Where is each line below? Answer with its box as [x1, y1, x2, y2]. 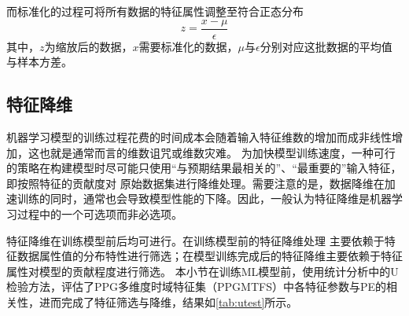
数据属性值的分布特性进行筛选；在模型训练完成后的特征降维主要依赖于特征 [17, 248, 403, 264]
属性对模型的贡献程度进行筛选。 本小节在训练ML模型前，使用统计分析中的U [6, 263, 399, 279]
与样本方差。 [6, 53, 72, 70]
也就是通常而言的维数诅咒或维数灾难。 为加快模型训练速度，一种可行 [39, 144, 396, 160]
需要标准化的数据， [138, 38, 238, 54]
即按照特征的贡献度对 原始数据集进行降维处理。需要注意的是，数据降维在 [6, 175, 385, 191]
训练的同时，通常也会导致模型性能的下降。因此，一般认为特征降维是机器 [17, 190, 392, 207]
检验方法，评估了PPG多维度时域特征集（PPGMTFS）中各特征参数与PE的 [6, 278, 387, 295]
